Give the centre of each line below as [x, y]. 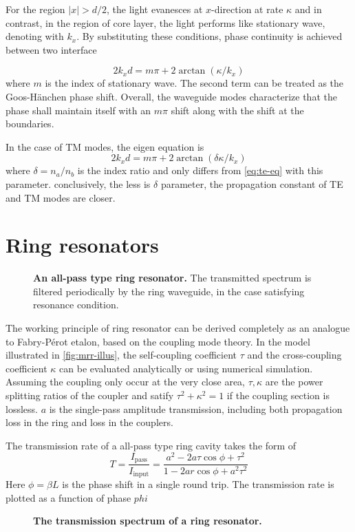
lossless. [22, 408]
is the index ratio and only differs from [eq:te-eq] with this [200, 170]
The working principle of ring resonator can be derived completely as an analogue [178, 328]
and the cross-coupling [294, 355]
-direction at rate [247, 9]
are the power [294, 382]
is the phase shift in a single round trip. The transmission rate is [198, 483]
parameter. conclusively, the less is [78, 183]
